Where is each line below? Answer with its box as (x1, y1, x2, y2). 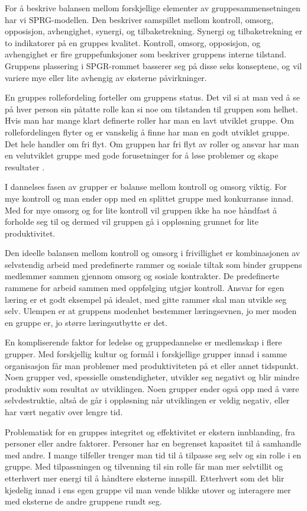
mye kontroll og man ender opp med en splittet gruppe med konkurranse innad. (5, 192, 294, 204)
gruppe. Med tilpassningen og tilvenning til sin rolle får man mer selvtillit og (5, 460, 283, 473)
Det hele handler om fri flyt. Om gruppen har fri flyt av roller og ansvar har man (5, 137, 299, 150)
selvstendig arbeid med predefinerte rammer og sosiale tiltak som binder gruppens (5, 258, 302, 270)
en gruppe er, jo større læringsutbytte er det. (5, 316, 167, 328)
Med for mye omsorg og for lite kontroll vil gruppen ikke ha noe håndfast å (5, 203, 277, 216)
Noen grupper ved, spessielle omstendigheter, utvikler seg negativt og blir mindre (5, 371, 300, 383)
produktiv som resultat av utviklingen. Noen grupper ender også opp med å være (5, 382, 299, 394)
